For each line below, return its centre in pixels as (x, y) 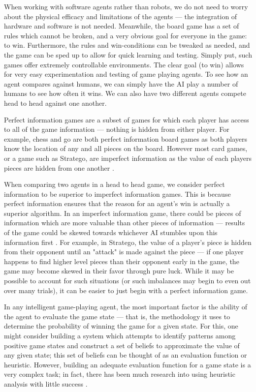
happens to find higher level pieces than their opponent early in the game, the (122, 261)
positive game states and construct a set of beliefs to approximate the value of (122, 345)
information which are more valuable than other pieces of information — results (125, 223)
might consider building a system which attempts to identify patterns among (120, 335)
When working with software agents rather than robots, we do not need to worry (126, 6)
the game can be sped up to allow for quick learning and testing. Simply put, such (128, 54)
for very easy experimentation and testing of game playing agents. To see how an (126, 74)
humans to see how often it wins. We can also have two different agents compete (125, 93)
